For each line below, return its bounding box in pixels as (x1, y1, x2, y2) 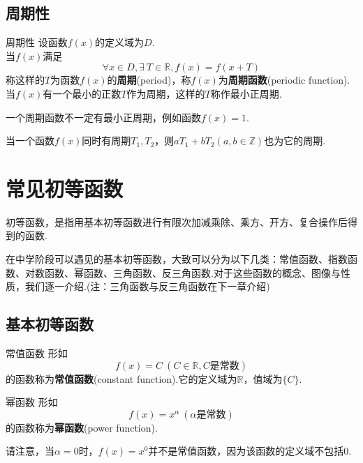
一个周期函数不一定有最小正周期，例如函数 (6, 109, 201, 124)
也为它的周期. (264, 133, 326, 148)
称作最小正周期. (210, 86, 282, 100)
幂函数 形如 (6, 395, 58, 409)
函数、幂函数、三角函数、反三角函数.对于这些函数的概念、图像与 (44, 265, 341, 280)
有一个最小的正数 (43, 86, 121, 100)
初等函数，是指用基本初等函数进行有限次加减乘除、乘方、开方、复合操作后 (6, 214, 348, 229)
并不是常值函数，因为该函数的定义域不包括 (148, 443, 344, 458)
